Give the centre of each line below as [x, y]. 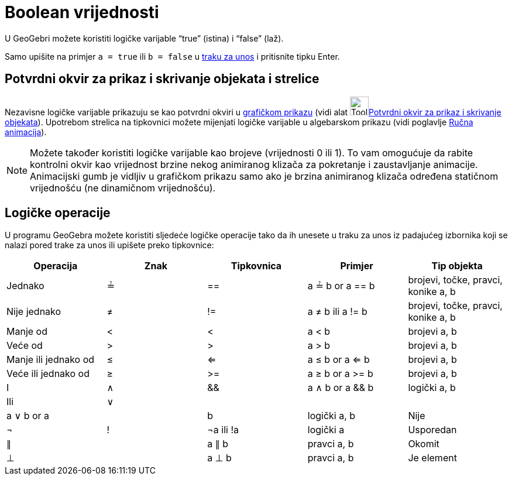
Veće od [25, 346]
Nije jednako [34, 312]
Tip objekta [457, 266]
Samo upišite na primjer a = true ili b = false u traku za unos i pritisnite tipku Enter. [172, 56]
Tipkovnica [256, 266]
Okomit [424, 444]
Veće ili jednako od [48, 374]
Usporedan [432, 430]
